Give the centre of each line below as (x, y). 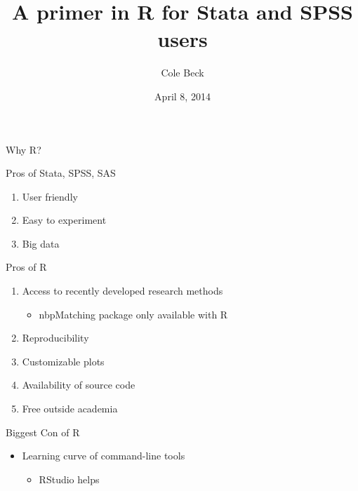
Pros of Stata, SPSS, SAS (61, 173)
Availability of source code (79, 385)
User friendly (50, 196)
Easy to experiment (64, 220)
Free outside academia (70, 409)
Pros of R (26, 267)
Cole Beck (183, 73)
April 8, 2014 (183, 96)
